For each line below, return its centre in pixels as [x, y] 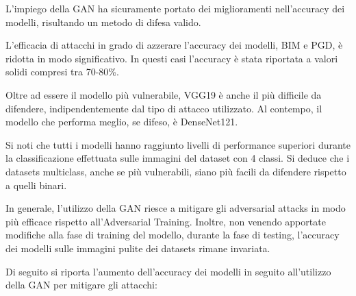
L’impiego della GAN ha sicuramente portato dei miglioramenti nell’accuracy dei [175, 8]
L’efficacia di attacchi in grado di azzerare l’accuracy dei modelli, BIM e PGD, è [174, 45]
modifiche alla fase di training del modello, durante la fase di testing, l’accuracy [173, 235]
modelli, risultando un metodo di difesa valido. [103, 22]
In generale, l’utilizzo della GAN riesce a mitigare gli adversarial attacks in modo [176, 208]
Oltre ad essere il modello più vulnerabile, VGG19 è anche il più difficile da [164, 94]
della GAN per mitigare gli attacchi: [81, 285]
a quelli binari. [36, 185]
